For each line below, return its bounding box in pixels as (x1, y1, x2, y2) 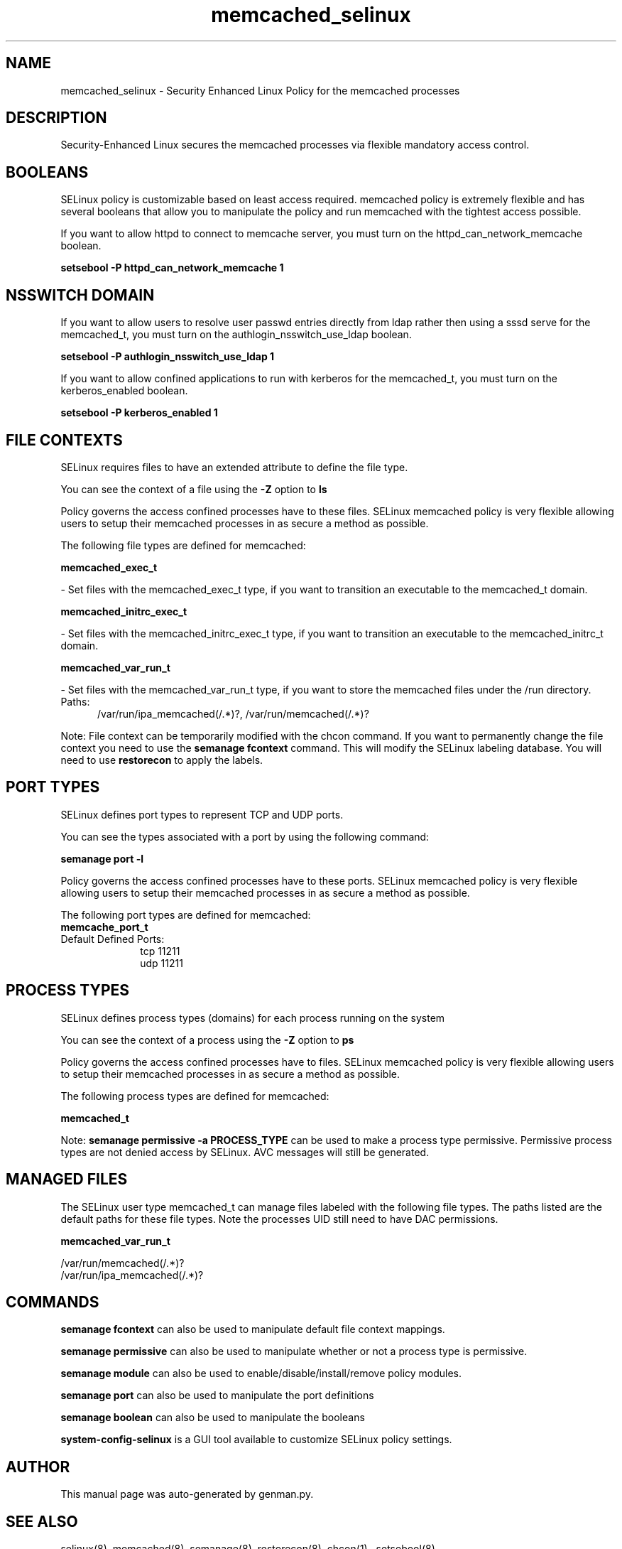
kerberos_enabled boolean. (60, 384, 188, 397)
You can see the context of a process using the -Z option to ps (60, 1033, 354, 1046)
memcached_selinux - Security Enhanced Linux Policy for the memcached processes (60, 84, 460, 97)
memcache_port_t (60, 920, 148, 933)
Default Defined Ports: (60, 932, 165, 945)
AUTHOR (6, 1457, 70, 1476)
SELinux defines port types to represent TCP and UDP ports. (60, 808, 344, 821)
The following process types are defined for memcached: (60, 1089, 329, 1102)
